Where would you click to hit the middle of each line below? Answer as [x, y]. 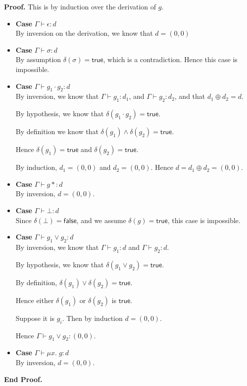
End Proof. [23, 379]
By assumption [38, 59]
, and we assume [101, 220]
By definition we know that [57, 131]
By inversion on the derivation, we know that [84, 33]
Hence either [35, 300]
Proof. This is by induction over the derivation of [80, 6]
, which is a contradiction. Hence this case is [170, 59]
